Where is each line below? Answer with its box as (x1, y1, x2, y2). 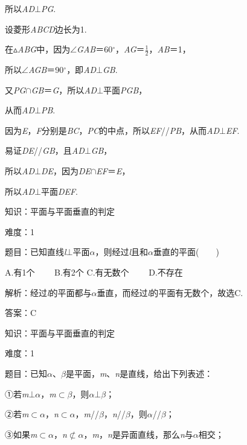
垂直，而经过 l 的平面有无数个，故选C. (97, 286, 243, 298)
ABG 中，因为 (18, 43, 71, 55)
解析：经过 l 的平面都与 (5, 286, 92, 298)
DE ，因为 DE (40, 164, 91, 177)
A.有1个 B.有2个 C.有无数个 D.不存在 (5, 265, 183, 278)
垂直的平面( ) (153, 245, 219, 258)
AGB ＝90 (28, 63, 64, 76)
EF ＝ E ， (96, 164, 130, 177)
